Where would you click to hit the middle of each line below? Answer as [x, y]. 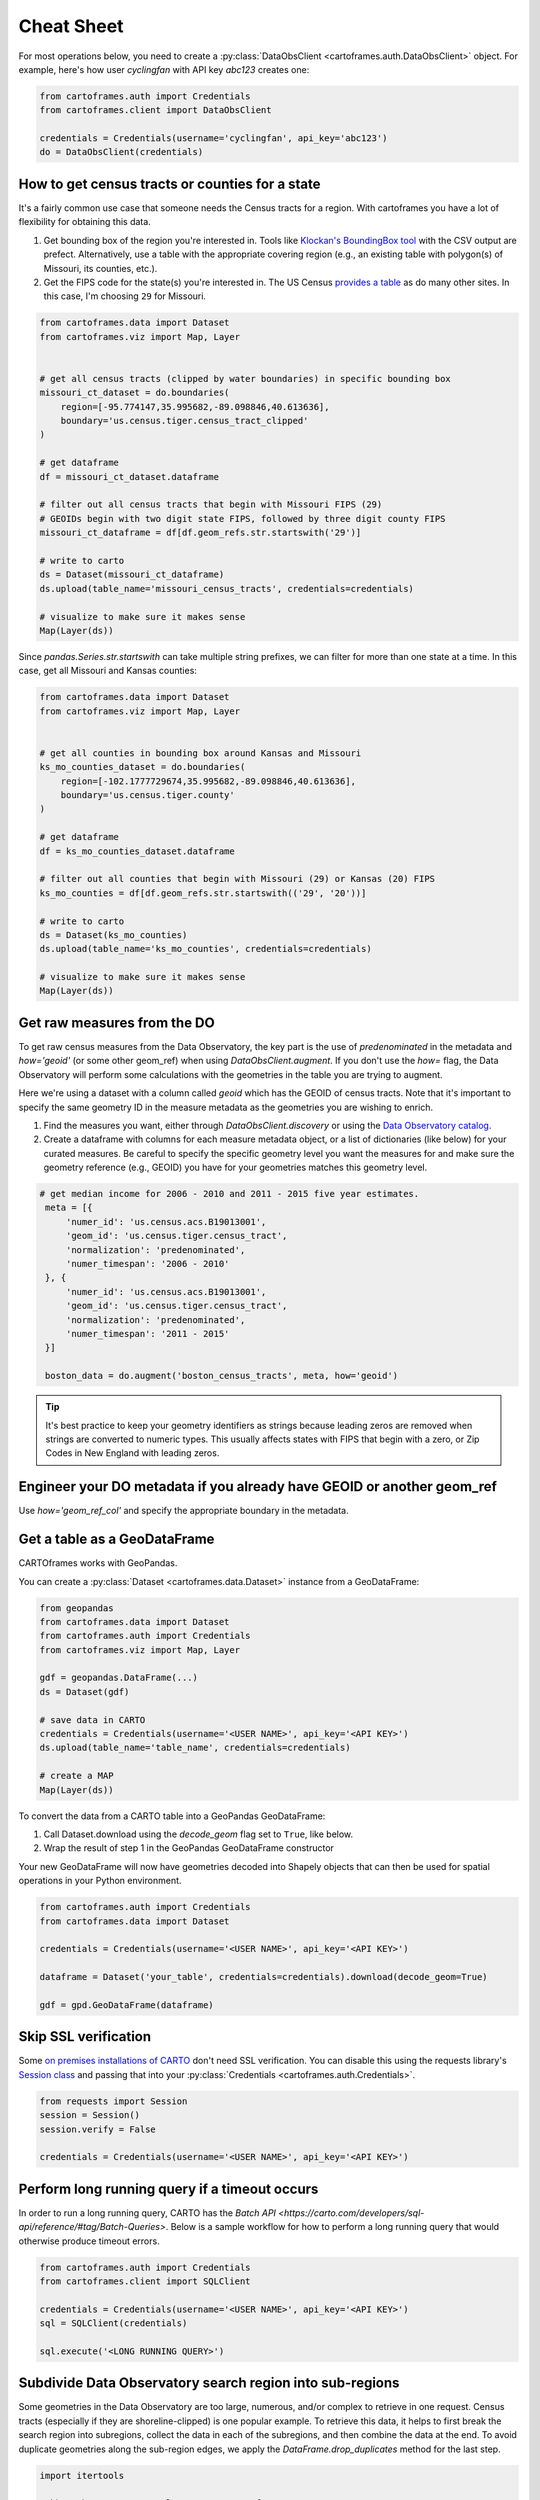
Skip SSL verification [85, 2036]
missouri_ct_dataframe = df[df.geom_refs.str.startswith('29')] [200, 533]
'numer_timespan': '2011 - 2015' [147, 1333]
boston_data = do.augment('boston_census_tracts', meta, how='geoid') [222, 1376]
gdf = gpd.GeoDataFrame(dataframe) [126, 2004]
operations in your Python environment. [100, 1881]
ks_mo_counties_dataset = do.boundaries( [142, 767]
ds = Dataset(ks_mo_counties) [113, 934]
